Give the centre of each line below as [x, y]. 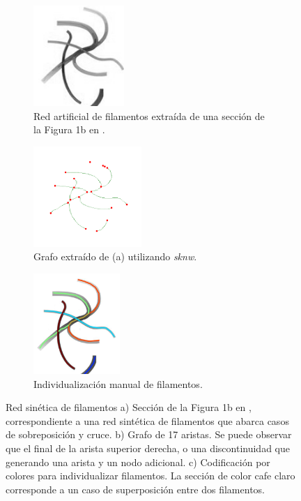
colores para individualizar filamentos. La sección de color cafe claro [150, 476]
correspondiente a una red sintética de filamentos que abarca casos [147, 420]
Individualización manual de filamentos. [118, 383]
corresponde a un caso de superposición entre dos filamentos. [135, 489]
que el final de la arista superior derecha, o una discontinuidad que [148, 448]
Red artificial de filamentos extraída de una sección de [149, 115]
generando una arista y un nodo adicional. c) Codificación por [138, 462]
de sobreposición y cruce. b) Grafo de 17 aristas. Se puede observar [149, 434]
